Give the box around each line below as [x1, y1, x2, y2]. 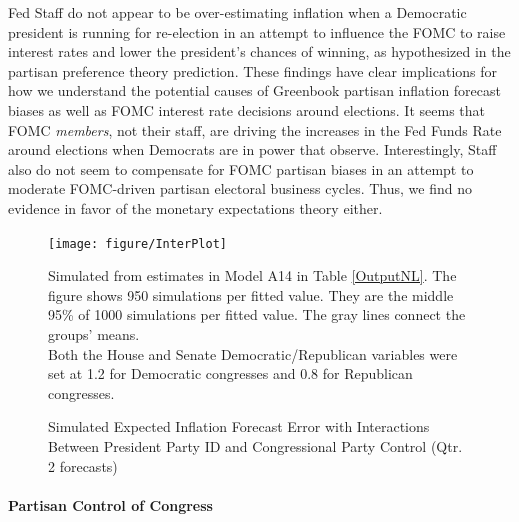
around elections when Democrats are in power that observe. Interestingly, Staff [8, 139, 497, 160]
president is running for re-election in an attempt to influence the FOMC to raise [8, 21, 506, 42]
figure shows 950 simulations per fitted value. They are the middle [48, 284, 454, 305]
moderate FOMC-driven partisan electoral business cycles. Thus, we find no [8, 178, 472, 199]
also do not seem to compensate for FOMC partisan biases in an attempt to [8, 158, 474, 179]
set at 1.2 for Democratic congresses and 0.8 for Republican [48, 363, 413, 384]
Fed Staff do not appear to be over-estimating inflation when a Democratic [8, 2, 467, 22]
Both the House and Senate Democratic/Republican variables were [48, 343, 458, 364]
